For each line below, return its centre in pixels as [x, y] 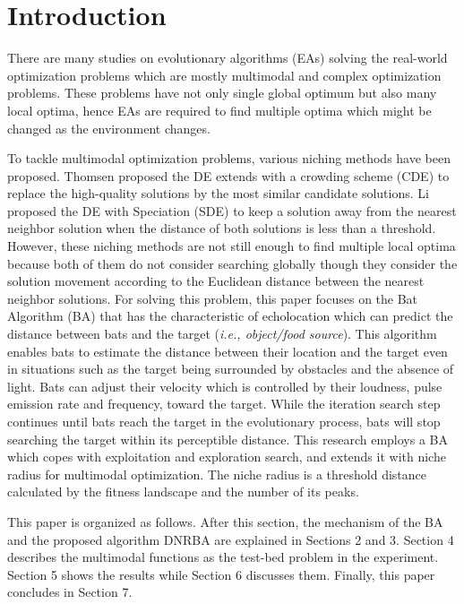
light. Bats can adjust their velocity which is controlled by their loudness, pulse [225, 386]
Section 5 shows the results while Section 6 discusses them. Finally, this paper [221, 574]
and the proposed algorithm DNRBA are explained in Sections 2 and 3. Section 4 [231, 539]
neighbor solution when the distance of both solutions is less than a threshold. [222, 228]
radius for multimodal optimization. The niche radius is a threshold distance [217, 474]
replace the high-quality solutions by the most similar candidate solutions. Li [218, 193]
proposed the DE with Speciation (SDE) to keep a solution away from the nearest [232, 210]
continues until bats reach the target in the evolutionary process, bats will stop [224, 421]
